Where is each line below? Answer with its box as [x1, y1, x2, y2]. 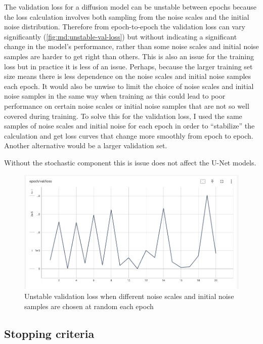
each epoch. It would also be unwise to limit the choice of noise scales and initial [4, 80, 254, 91]
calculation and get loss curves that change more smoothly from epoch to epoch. [4, 130, 253, 141]
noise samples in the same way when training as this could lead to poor [4, 91, 226, 101]
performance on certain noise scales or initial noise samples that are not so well [4, 100, 249, 111]
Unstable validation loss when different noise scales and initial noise [24, 290, 234, 301]
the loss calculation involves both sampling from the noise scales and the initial [4, 11, 249, 22]
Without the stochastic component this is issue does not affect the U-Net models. [4, 157, 256, 167]
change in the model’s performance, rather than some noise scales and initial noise [4, 41, 259, 52]
